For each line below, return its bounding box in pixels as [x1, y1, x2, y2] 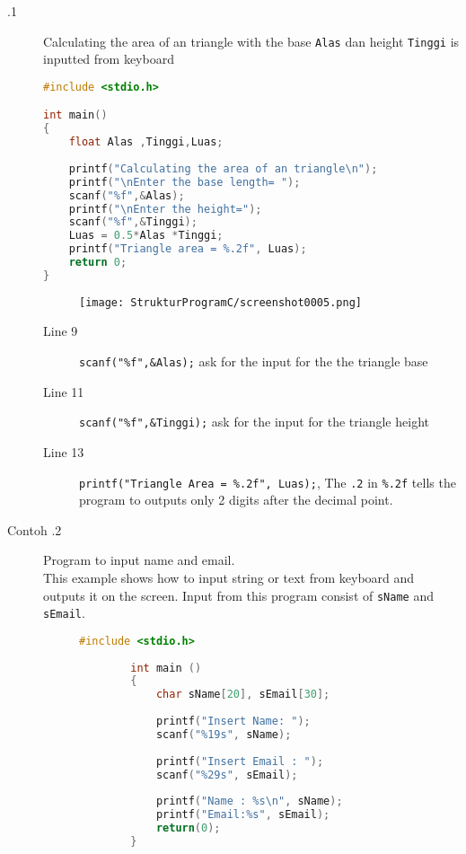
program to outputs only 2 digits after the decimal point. [79, 490, 393, 509]
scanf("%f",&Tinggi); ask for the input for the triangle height [79, 412, 429, 431]
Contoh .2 [7, 520, 62, 539]
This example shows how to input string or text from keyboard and [43, 568, 415, 586]
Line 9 [43, 321, 78, 340]
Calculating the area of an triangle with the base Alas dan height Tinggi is [43, 31, 460, 50]
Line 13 [43, 442, 84, 461]
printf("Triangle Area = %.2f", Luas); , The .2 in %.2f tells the [79, 472, 456, 491]
